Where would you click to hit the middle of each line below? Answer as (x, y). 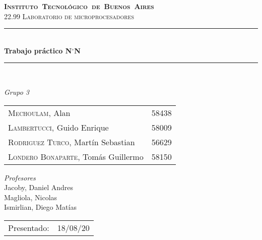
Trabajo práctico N (38, 50)
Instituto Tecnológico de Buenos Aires (79, 6)
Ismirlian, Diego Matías (40, 207)
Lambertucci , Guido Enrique (58, 127)
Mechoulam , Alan (39, 112)
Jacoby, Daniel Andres (39, 187)
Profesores (20, 177)
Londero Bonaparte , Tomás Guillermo (76, 156)
